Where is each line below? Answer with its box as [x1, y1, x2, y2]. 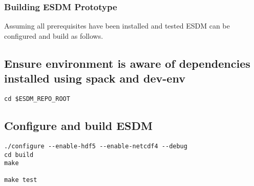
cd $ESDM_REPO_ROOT [4, 95, 70, 102]
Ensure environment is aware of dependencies [4, 55, 250, 71]
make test [4, 176, 37, 184]
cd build [4, 151, 34, 158]
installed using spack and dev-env [4, 70, 185, 86]
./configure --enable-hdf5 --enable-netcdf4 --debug [4, 142, 187, 150]
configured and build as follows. [4, 30, 103, 41]
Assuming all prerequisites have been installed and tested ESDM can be [4, 20, 230, 31]
